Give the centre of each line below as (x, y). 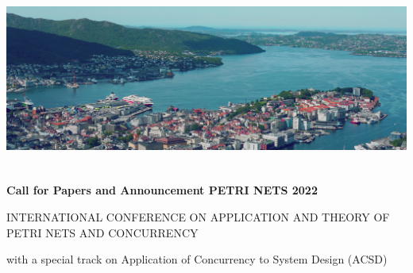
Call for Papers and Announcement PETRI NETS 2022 (162, 190)
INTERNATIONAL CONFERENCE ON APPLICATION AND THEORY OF (198, 216)
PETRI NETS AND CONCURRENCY (102, 232)
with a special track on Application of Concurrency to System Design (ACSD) (197, 259)
